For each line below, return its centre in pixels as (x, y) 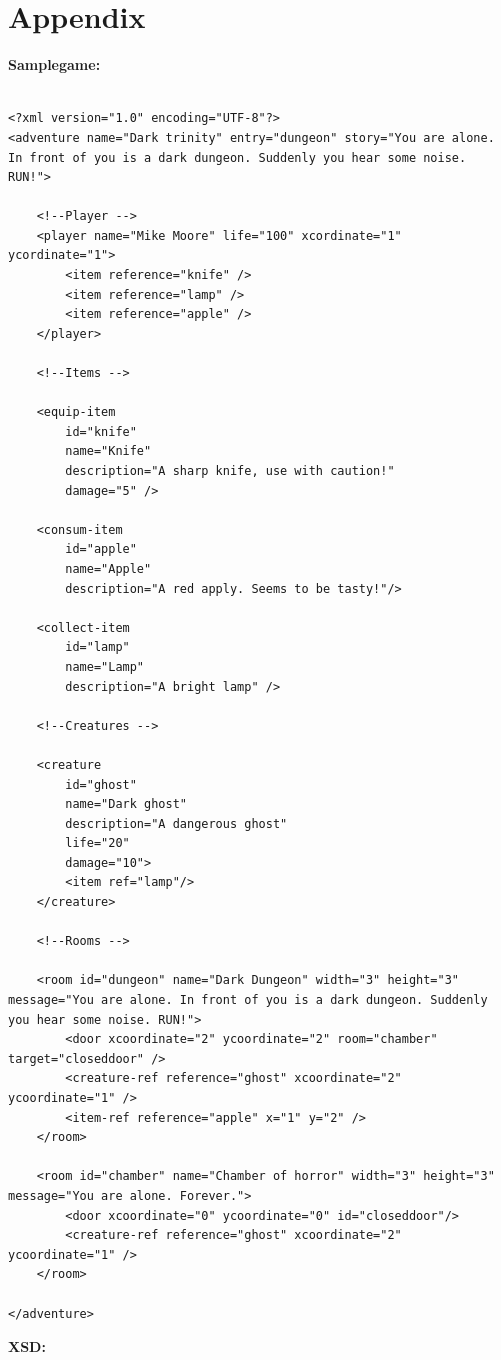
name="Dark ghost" (126, 804)
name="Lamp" (105, 666)
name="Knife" (108, 451)
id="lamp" (97, 647)
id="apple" (101, 549)
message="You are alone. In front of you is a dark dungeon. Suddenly (248, 1000)
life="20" (97, 843)
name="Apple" (108, 568)
